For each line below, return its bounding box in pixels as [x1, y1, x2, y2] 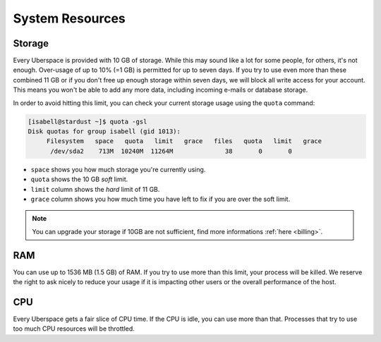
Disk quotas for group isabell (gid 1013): [28, 128, 181, 135]
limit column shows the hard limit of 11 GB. [30, 185, 160, 193]
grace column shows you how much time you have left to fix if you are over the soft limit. [30, 195, 291, 203]
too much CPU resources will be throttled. [13, 324, 135, 333]
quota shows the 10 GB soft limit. [30, 175, 128, 183]
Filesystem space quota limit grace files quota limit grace [46, 138, 322, 145]
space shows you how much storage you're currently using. [30, 165, 206, 173]
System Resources [13, 11, 126, 26]
